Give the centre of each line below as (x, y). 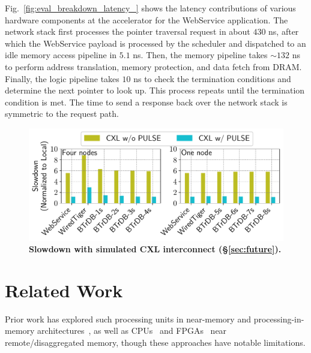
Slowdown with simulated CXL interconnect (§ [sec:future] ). (155, 249)
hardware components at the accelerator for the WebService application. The (146, 19)
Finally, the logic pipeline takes (62, 78)
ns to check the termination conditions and (212, 78)
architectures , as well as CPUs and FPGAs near (132, 331)
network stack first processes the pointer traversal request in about (128, 31)
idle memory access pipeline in (61, 55)
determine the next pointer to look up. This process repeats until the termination (155, 90)
